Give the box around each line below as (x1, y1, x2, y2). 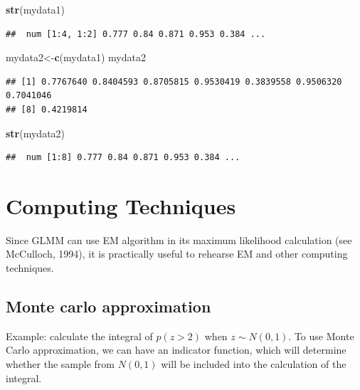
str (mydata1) (6, 2, 65, 16)
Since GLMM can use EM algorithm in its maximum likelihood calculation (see (6, 232, 352, 247)
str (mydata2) (6, 125, 65, 140)
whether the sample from (6, 357, 115, 371)
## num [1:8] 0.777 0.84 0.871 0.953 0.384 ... (6, 152, 240, 163)
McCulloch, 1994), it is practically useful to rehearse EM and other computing (6, 246, 348, 261)
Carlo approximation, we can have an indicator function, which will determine (6, 342, 346, 357)
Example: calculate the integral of (6, 328, 153, 343)
